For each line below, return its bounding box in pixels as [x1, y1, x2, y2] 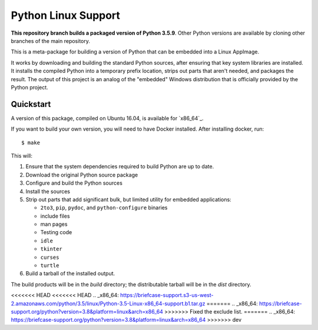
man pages [40, 221, 68, 228]
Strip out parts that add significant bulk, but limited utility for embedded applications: [25, 196, 232, 203]
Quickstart [11, 99, 51, 109]
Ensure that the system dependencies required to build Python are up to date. [25, 163, 214, 170]
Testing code [40, 229, 72, 236]
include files [40, 212, 70, 219]
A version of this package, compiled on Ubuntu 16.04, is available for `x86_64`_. [11, 115, 204, 122]
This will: [11, 152, 32, 159]
